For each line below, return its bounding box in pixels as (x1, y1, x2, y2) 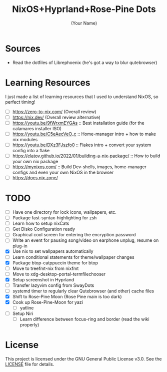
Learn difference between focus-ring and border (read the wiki (19, 316, 149, 322)
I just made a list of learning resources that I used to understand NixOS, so (5, 94, 158, 100)
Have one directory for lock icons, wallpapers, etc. (12, 209, 116, 215)
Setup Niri (12, 310, 33, 316)
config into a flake (12, 147, 50, 153)
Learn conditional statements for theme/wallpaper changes (12, 254, 135, 260)
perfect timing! (5, 99, 36, 105)
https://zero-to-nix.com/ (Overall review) (12, 109, 96, 115)
